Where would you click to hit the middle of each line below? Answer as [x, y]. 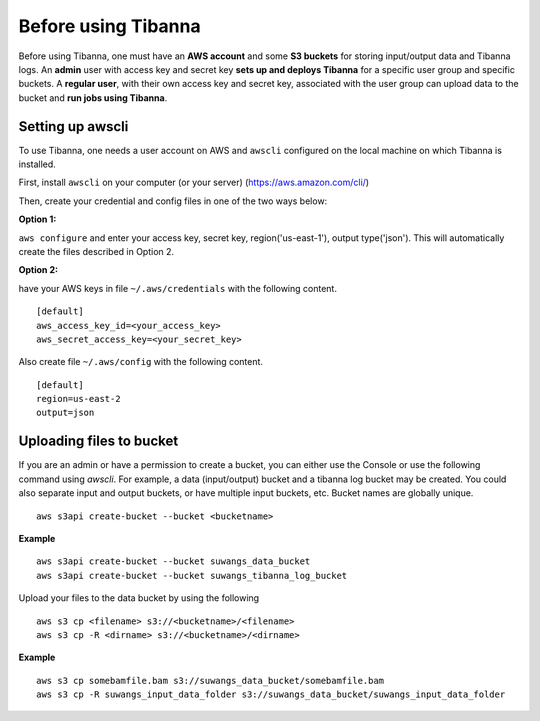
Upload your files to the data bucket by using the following [139, 598]
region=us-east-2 [78, 399]
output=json [65, 413]
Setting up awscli [73, 126]
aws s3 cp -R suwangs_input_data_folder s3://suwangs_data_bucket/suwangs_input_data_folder [271, 694]
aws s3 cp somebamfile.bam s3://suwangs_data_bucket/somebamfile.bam [210, 680]
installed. [37, 164]
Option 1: [37, 219]
